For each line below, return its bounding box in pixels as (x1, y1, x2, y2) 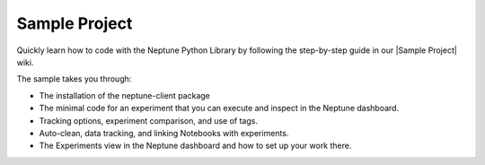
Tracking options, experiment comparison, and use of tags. (39, 115, 258, 126)
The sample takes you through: (16, 74, 132, 84)
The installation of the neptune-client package (39, 90, 210, 100)
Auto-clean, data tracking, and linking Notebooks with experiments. (39, 127, 289, 138)
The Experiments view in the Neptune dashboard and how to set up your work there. (39, 140, 352, 152)
